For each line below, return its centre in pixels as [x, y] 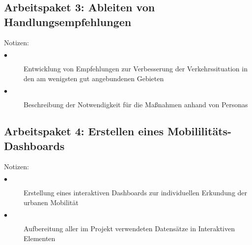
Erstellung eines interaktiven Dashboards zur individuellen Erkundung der [136, 193]
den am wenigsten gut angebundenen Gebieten [94, 78]
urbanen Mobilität [51, 202]
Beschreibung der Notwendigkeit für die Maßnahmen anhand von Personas [136, 105]
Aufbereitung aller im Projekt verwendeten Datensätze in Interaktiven [129, 229]
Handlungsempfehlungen [68, 21]
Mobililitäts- [200, 131]
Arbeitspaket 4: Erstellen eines [84, 131]
